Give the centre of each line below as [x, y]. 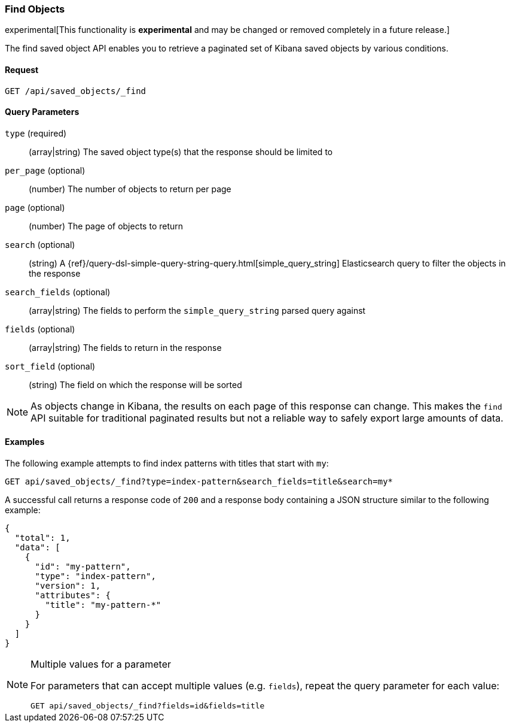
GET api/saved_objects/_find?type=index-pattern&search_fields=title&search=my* [199, 482]
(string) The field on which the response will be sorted [135, 384]
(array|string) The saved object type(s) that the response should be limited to [181, 152]
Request [22, 69]
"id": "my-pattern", [83, 567]
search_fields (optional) [58, 292]
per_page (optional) [45, 170]
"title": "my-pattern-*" [103, 605]
